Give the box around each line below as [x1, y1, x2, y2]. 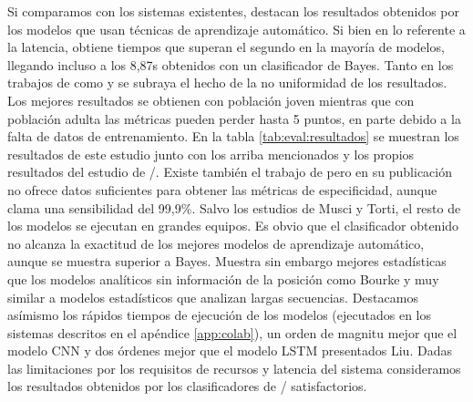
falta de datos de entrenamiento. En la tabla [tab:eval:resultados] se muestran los [7, 127, 459, 146]
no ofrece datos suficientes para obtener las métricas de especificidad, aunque [7, 180, 437, 199]
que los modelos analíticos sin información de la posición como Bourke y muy [7, 269, 439, 288]
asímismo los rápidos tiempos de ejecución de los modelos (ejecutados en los [7, 305, 431, 325]
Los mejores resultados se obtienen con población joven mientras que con [7, 90, 415, 109]
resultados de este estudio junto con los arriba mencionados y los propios [7, 144, 415, 163]
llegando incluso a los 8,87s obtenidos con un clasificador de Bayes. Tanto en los [7, 55, 454, 74]
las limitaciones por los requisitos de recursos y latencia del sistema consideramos [7, 358, 461, 377]
